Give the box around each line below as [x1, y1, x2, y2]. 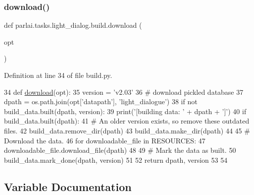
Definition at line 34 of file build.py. [4, 70, 112, 80]
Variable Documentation [4, 179, 132, 194]
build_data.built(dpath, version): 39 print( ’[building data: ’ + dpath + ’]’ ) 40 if [4, 106, 247, 116]
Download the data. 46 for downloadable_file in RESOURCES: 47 [4, 135, 205, 145]
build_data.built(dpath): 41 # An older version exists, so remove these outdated [4, 116, 250, 126]
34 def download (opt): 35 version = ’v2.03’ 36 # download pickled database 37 [4, 86, 244, 97]
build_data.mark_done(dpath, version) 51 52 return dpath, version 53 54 [4, 154, 228, 165]
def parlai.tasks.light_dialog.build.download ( [4, 20, 142, 30]
